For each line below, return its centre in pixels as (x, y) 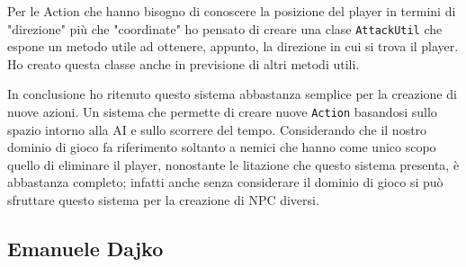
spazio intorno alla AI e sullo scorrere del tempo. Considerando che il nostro (217, 129)
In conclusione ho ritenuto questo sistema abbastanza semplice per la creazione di (232, 94)
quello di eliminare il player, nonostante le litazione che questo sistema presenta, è (233, 164)
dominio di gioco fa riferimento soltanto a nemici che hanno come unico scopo (222, 147)
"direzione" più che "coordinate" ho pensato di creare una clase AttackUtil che (225, 28)
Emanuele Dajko (85, 249)
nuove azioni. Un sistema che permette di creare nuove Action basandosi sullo (222, 112)
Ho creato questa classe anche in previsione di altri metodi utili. (184, 63)
